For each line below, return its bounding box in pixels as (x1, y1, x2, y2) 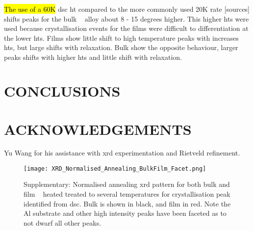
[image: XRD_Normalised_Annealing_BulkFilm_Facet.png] (24, 165, 206, 172)
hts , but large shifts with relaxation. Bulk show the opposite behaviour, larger (4, 42, 238, 52)
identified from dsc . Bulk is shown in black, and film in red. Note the (24, 198, 231, 208)
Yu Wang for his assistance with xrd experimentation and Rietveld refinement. (4, 148, 240, 158)
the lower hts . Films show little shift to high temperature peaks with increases (4, 32, 239, 43)
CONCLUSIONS (4, 80, 121, 101)
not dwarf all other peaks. (24, 217, 101, 228)
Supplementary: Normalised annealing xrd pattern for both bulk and (24, 179, 230, 189)
